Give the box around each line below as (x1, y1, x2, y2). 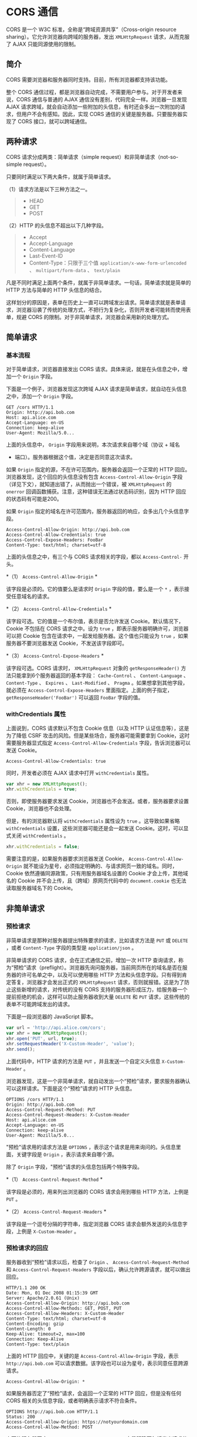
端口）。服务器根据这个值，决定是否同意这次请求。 (14, 454, 136, 461)
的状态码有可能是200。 (6, 495, 63, 502)
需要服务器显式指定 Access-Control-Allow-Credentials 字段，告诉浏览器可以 (6, 739, 191, 746)
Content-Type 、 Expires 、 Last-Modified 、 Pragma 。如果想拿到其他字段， (6, 680, 188, 687)
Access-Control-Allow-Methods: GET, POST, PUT (6, 1305, 122, 1311)
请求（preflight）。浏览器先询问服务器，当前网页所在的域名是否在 (26, 964, 183, 971)
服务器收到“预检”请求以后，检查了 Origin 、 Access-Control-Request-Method (6, 1258, 189, 1265)
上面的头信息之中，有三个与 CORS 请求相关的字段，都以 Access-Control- (6, 553, 183, 560)
